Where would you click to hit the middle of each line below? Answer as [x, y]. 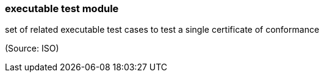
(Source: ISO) [32, 49]
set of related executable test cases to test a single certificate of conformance [162, 30]
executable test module [62, 8]
